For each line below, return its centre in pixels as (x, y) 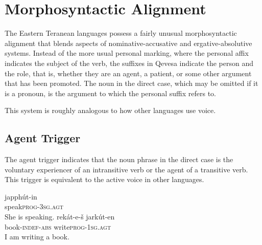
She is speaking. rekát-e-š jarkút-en (60, 217)
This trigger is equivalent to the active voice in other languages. (104, 179)
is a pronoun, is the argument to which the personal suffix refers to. (110, 93)
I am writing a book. (37, 237)
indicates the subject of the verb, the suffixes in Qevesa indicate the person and (129, 63)
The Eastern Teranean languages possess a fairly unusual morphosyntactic (121, 33)
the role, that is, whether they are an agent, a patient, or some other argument (128, 73)
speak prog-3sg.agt (34, 206)
